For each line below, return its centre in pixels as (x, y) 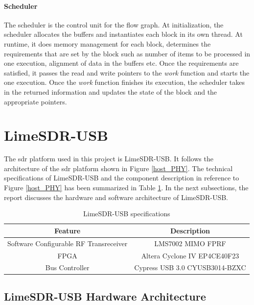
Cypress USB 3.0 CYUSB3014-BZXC (190, 267)
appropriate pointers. (35, 101)
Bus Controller (67, 267)
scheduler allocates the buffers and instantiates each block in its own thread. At (123, 34)
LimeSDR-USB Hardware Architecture (105, 296)
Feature (68, 230)
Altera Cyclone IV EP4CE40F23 (190, 255)
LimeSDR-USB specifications (127, 214)
